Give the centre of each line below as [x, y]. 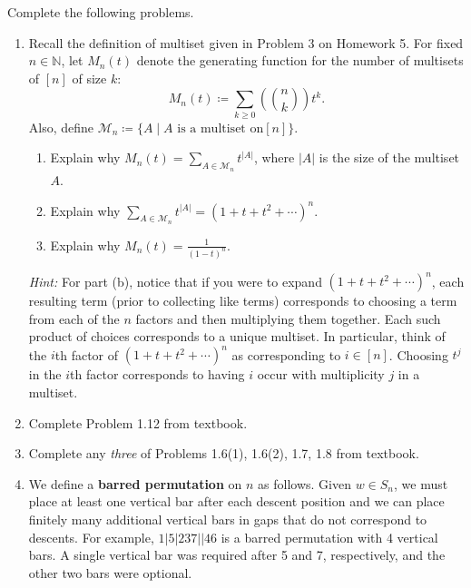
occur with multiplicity [321, 374]
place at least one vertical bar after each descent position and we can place [236, 501]
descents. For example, [91, 537]
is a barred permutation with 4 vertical [329, 537]
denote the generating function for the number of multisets [300, 60]
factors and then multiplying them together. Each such [288, 318]
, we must [421, 483]
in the [45, 374]
